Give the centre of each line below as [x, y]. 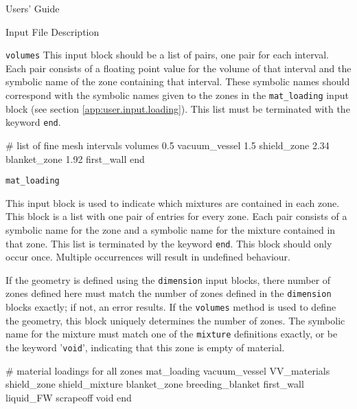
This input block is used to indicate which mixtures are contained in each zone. [173, 202]
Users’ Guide [33, 8]
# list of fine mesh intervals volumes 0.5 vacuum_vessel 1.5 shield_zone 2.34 [168, 145]
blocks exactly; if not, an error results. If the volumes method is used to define [171, 307]
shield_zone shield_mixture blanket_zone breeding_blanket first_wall [155, 384]
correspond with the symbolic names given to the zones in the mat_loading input [177, 95]
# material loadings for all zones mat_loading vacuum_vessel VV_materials [168, 370]
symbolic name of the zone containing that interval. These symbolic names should [178, 81]
